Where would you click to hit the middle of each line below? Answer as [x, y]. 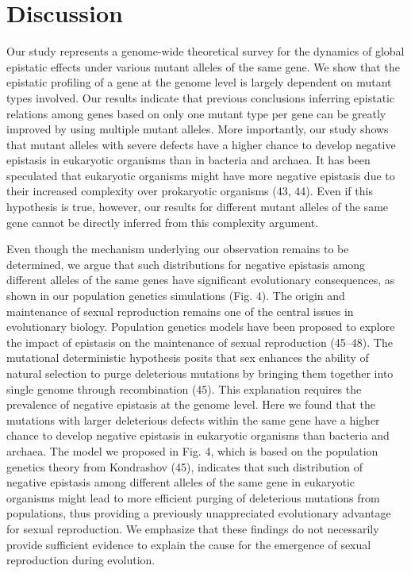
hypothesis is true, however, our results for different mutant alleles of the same [198, 207]
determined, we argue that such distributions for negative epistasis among [186, 264]
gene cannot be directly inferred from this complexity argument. [163, 222]
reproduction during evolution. [81, 560]
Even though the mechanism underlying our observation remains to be [178, 249]
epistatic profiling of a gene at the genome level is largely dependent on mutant [199, 82]
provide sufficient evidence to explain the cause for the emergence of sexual [189, 544]
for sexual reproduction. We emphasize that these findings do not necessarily [193, 528]
